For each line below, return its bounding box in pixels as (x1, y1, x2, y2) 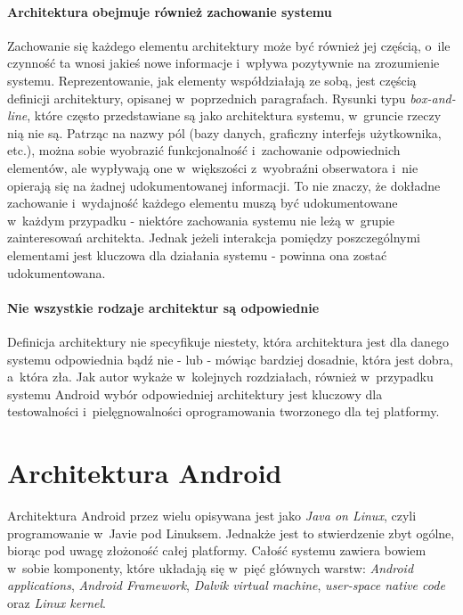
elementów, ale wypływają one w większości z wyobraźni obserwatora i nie (7, 158, 418, 176)
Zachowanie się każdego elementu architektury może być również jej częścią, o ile (7, 36, 451, 54)
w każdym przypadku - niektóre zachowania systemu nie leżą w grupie (7, 210, 395, 229)
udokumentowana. (7, 263, 106, 282)
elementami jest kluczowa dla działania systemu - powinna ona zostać (7, 245, 387, 264)
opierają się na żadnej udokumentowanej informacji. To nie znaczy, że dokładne (7, 176, 441, 194)
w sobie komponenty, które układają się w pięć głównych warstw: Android (7, 558, 414, 577)
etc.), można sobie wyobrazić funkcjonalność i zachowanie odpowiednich (7, 141, 401, 160)
